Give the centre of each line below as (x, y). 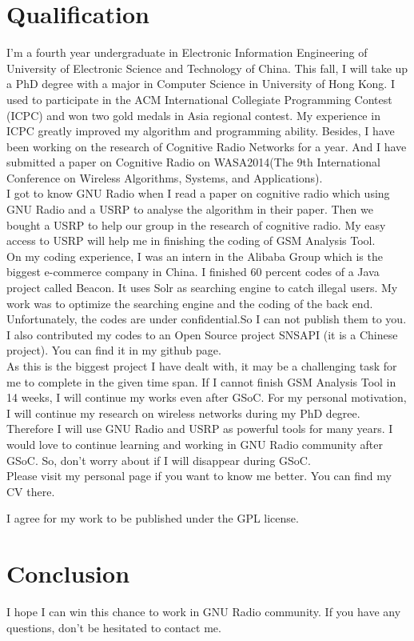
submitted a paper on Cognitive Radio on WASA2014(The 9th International (193, 162)
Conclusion (68, 573)
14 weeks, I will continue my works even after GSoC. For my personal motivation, (207, 397)
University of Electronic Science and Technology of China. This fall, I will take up (207, 68)
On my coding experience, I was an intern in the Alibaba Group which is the (195, 256)
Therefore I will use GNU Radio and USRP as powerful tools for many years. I (200, 429)
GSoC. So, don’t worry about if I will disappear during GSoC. (159, 460)
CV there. (31, 491)
